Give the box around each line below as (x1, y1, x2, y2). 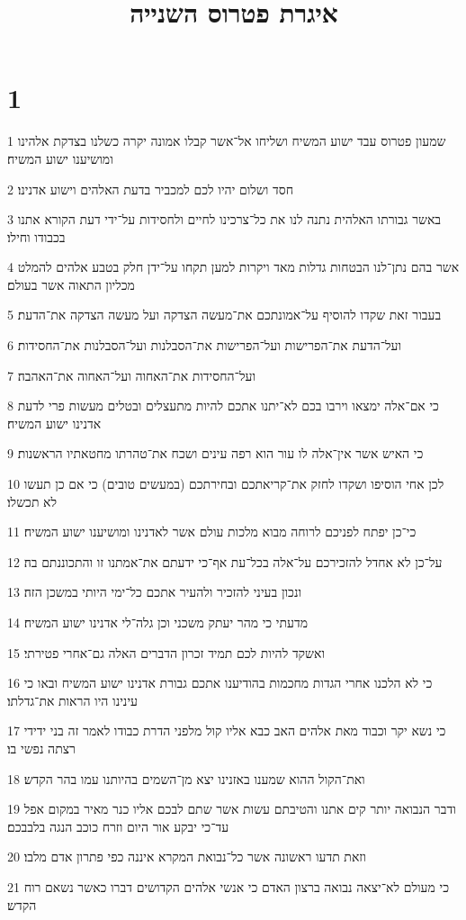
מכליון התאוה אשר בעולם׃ (7, 275, 135, 293)
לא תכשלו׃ (7, 492, 58, 510)
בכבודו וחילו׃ (7, 227, 66, 246)
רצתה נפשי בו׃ (7, 738, 76, 757)
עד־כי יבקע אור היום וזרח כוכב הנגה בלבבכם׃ (7, 816, 229, 835)
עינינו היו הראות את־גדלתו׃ (7, 690, 139, 709)
